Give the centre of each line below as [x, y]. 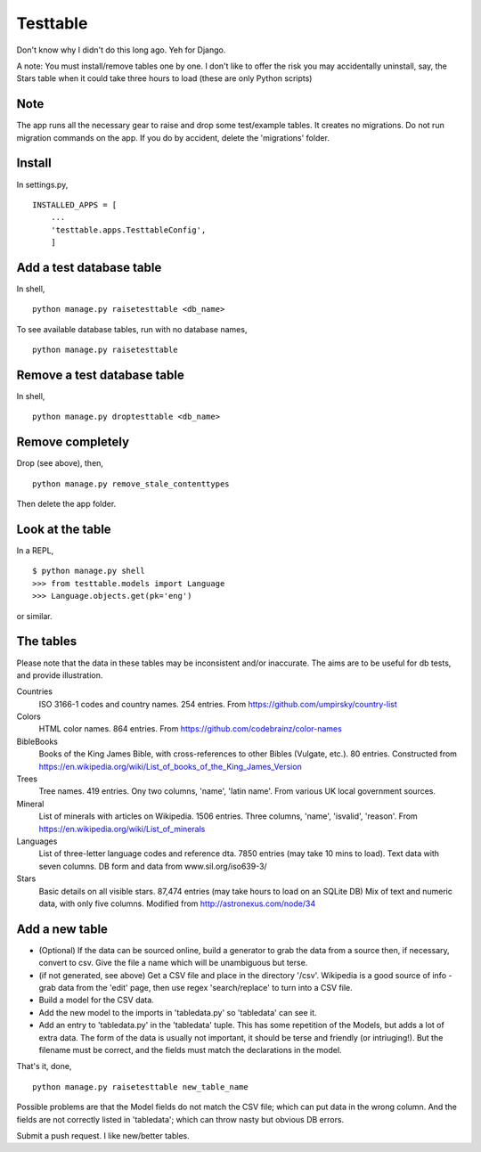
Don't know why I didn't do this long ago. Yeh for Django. [121, 50]
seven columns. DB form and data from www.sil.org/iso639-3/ [153, 866]
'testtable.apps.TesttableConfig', [128, 230]
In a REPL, [35, 551]
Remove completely [73, 442]
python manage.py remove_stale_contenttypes [131, 484]
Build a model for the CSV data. [97, 1000]
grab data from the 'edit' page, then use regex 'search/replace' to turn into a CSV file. [196, 988]
